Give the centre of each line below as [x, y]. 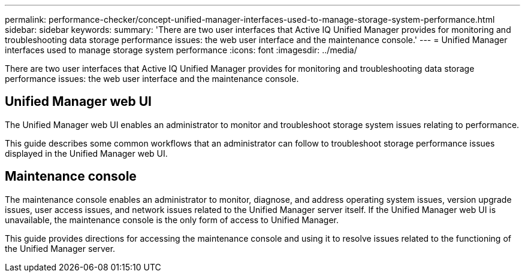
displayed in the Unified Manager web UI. [86, 153]
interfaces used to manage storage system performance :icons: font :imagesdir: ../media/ [181, 50]
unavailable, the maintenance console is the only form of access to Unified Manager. [172, 220]
